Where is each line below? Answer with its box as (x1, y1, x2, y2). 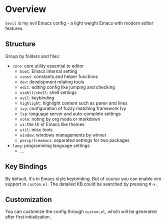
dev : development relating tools (19, 78, 84, 84)
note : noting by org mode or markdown (19, 116, 101, 122)
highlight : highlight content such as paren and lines (19, 100, 128, 106)
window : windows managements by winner (19, 131, 106, 138)
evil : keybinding (19, 94, 54, 100)
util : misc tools (19, 126, 53, 132)
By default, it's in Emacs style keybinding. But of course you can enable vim (5, 175, 161, 181)
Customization (5, 195, 52, 203)
